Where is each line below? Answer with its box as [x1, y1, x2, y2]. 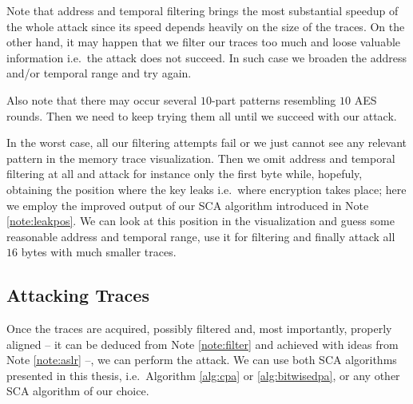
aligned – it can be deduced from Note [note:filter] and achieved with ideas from [6, 335, 399, 352]
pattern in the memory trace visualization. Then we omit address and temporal [6, 149, 395, 166]
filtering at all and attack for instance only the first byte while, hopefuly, [6, 165, 363, 182]
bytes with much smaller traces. [21, 244, 177, 260]
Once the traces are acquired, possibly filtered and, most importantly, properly [6, 320, 392, 337]
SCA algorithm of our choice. [6, 382, 149, 399]
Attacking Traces [6, 283, 149, 307]
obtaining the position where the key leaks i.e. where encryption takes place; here [6, 180, 407, 197]
